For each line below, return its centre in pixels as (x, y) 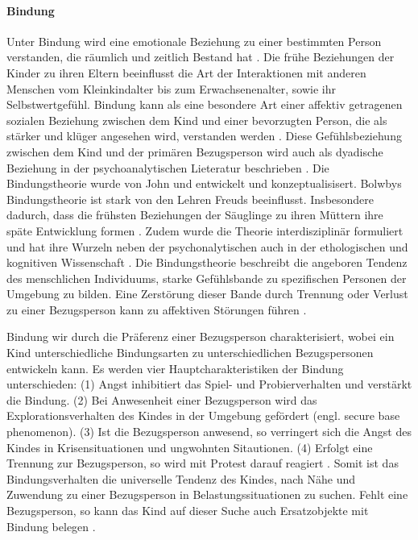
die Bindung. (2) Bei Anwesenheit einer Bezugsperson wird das (162, 399)
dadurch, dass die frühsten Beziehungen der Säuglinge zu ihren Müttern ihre (195, 215)
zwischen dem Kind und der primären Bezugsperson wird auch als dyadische (195, 151)
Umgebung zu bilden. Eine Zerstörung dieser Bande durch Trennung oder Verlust (207, 294)
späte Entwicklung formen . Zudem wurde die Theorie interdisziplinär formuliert (205, 230)
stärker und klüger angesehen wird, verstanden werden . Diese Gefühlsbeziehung (204, 136)
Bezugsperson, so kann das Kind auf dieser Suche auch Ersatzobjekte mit (188, 511)
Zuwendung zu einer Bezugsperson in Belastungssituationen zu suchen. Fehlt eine (207, 494)
